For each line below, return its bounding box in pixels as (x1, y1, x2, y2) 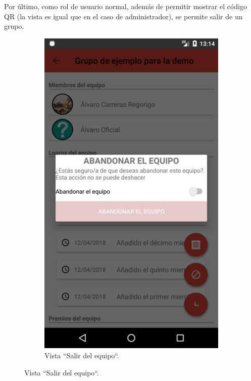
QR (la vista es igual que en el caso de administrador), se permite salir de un (4, 11, 243, 21)
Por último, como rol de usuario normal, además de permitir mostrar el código (4, 1, 247, 11)
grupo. (4, 21, 24, 31)
